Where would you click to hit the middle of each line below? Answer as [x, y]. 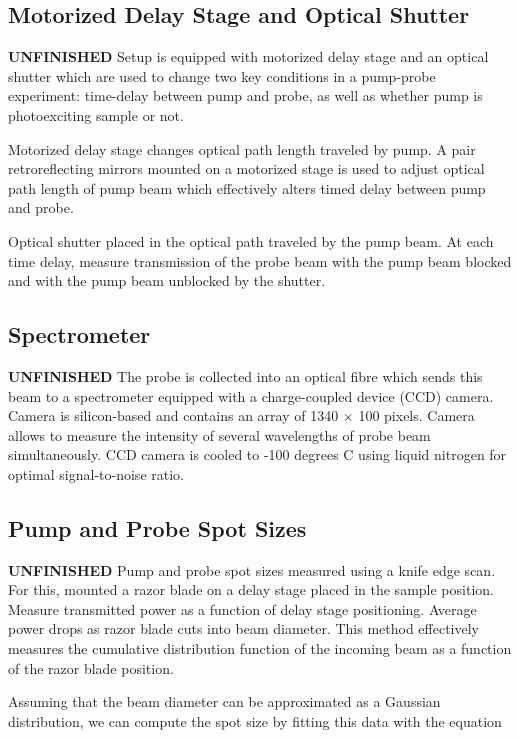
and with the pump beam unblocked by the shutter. [167, 280]
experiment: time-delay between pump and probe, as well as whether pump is [245, 95]
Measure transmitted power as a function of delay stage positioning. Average [242, 608]
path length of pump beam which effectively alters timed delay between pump [247, 187]
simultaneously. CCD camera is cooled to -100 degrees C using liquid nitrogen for [257, 454]
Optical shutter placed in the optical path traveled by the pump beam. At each [251, 240]
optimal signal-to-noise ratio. [96, 473]
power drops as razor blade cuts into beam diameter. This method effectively [244, 628]
